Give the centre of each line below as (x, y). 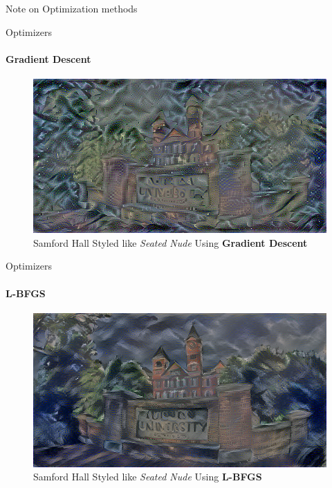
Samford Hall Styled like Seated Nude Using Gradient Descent (170, 242)
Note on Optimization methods (72, 8)
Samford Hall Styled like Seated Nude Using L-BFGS (148, 477)
